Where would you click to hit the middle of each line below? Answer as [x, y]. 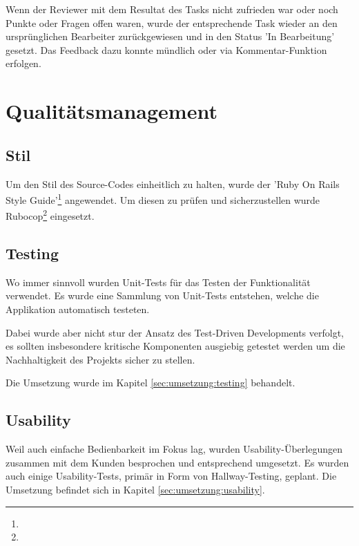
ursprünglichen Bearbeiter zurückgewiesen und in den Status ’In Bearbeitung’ [170, 36]
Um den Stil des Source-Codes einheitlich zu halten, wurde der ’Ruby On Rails [173, 183]
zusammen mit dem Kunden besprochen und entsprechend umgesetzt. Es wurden [177, 462]
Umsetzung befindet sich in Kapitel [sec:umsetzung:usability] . [135, 489]
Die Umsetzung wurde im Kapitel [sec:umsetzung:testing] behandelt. [151, 383]
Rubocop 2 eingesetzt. [50, 215]
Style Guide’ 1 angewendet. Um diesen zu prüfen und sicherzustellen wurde [163, 199]
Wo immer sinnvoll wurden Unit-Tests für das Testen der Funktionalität [158, 282]
